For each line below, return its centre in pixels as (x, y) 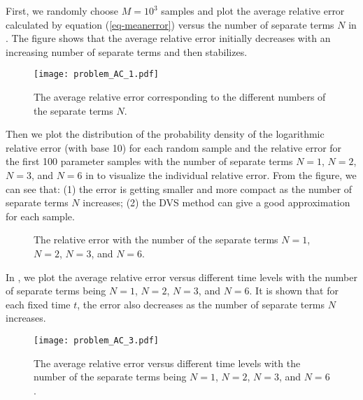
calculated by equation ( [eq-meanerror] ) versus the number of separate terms (170, 24)
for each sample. (40, 216)
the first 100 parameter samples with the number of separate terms (149, 161)
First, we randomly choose (62, 10)
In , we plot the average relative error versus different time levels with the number (181, 277)
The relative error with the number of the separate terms (156, 240)
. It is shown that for (294, 291)
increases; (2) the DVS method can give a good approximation (216, 202)
